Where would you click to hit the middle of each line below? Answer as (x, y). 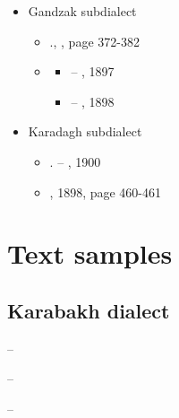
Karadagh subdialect (85, 131)
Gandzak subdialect (82, 11)
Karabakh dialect (89, 310)
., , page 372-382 (94, 41)
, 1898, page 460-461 (106, 192)
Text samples (90, 253)
